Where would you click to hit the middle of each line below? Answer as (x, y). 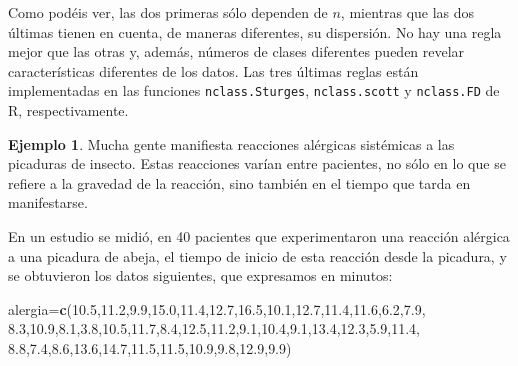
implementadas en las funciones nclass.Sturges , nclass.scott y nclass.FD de (254, 90)
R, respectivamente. (68, 110)
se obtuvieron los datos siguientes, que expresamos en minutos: (200, 275)
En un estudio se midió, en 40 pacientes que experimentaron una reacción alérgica (259, 236)
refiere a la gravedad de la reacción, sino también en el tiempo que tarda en (239, 182)
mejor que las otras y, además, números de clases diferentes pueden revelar (236, 51)
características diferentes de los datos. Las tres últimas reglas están (213, 70)
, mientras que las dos (407, 12)
